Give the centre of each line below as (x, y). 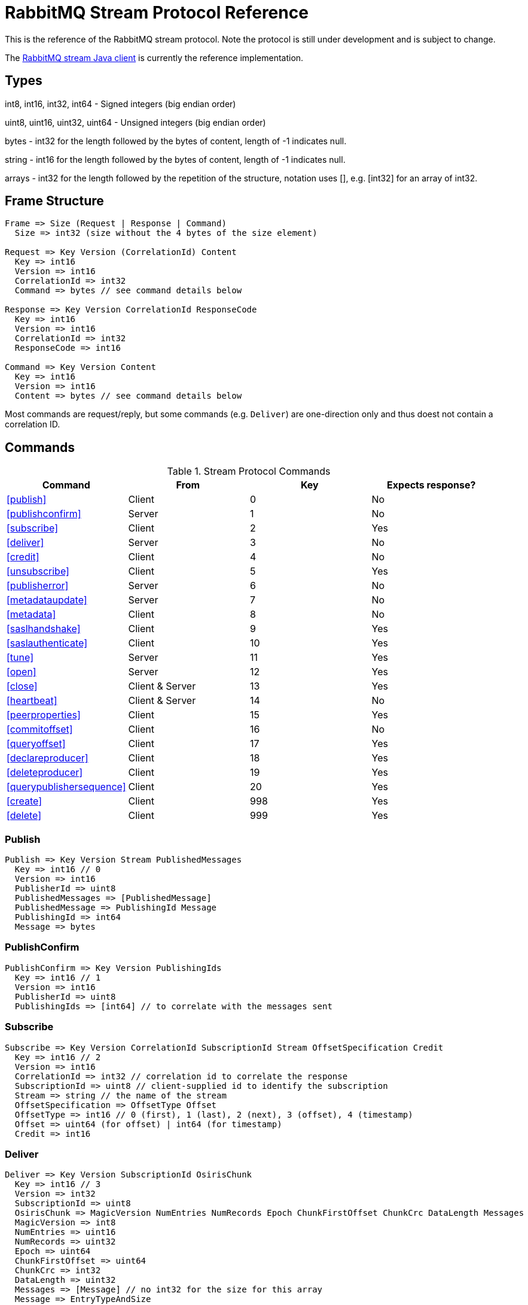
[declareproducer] (48, 758)
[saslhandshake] (44, 629)
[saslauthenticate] (47, 643)
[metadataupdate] (47, 600)
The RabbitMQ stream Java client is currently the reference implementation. (154, 57)
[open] (22, 672)
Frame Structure (54, 201)
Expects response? (431, 485)
